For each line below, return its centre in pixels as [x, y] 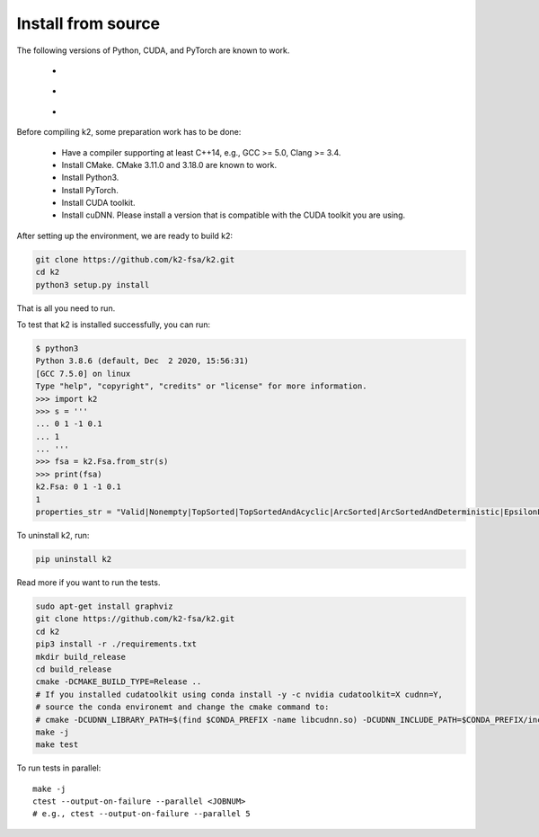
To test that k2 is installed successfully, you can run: [114, 325]
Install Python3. [90, 178]
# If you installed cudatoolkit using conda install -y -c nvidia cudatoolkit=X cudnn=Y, [239, 694]
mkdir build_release [80, 657]
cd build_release [74, 669]
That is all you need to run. [66, 308]
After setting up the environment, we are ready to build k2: [125, 236]
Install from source [88, 23]
